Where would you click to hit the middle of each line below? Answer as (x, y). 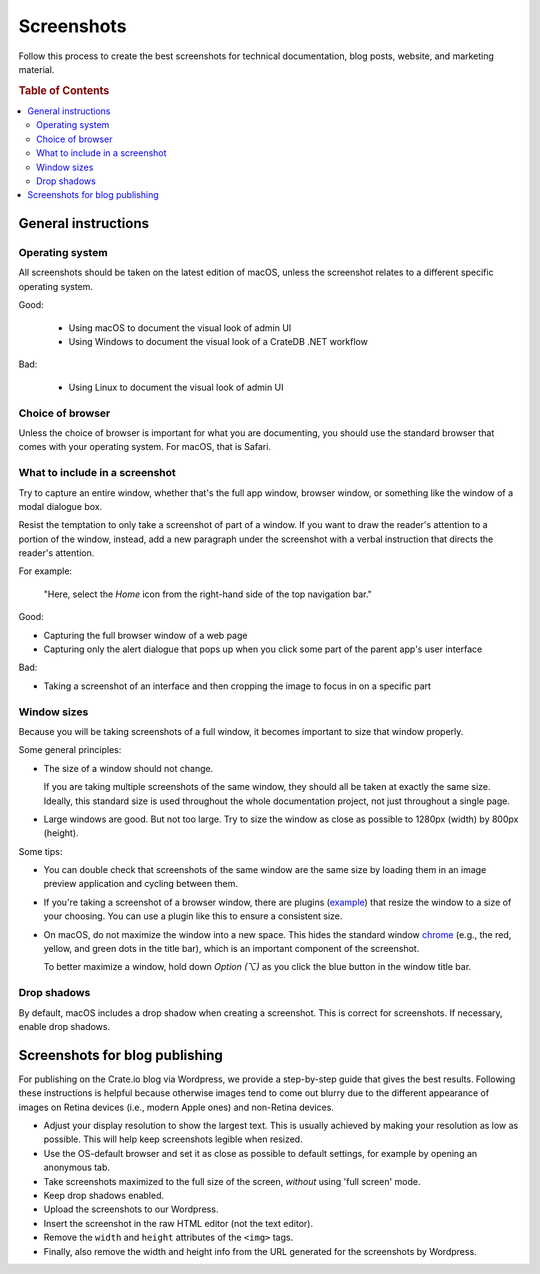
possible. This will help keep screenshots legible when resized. (173, 1139)
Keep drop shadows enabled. (104, 1195)
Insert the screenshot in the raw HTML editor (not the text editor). (178, 1223)
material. (36, 69)
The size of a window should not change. (128, 768)
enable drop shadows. (64, 1026)
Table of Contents (64, 90)
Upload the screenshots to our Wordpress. (131, 1209)
